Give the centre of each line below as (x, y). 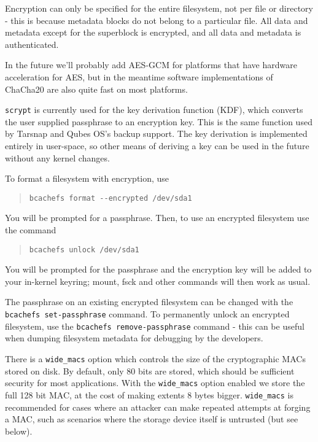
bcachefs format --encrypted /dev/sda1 (111, 198)
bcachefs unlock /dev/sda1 (84, 250)
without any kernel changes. (57, 157)
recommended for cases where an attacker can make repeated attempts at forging (158, 407)
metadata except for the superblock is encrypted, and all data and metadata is (153, 32)
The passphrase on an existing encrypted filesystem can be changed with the (149, 302)
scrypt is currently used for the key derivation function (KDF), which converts (154, 110)
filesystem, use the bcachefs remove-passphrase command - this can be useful (155, 326)
